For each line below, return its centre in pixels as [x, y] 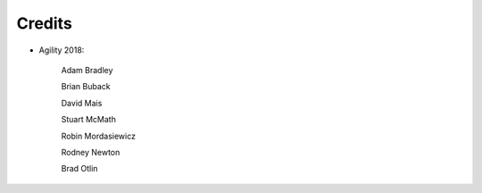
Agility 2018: [62, 50]
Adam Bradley [87, 70]
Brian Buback [86, 87]
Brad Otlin [79, 169]
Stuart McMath [88, 120]
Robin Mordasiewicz [98, 136]
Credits [45, 23]
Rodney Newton [91, 152]
